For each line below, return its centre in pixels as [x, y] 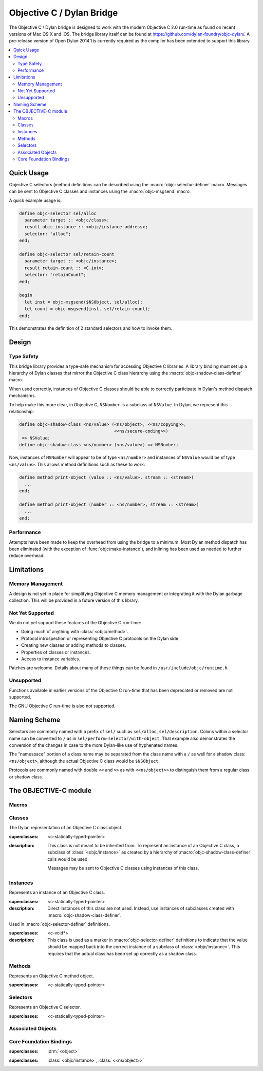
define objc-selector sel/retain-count [67, 254]
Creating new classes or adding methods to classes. [74, 645]
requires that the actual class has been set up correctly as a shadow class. [122, 953]
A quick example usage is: [35, 200]
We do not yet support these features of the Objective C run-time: [75, 623]
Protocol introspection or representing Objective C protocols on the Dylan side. [100, 638]
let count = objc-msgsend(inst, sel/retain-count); [87, 309]
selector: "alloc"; [48, 234]
